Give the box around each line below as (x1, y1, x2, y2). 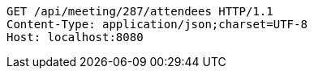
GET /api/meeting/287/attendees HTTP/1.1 (6, 5, 273, 18)
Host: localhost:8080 (6, 31, 144, 44)
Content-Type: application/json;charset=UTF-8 (6, 18, 308, 31)
